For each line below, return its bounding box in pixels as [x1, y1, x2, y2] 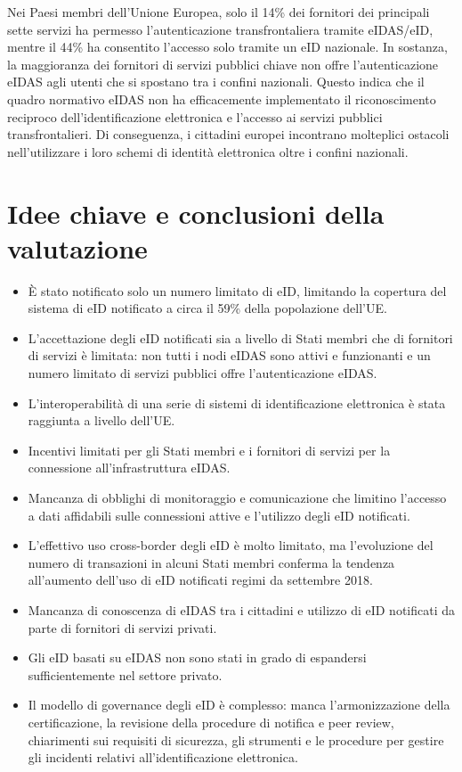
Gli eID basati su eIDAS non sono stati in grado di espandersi [28, 648, 367, 667]
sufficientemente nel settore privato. [28, 665, 223, 684]
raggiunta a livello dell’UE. [28, 411, 175, 430]
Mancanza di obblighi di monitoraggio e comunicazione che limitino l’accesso [28, 489, 447, 506]
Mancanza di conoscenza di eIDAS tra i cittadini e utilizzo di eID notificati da [28, 600, 456, 619]
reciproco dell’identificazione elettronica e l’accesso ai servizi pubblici [7, 107, 383, 126]
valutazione [7, 229, 148, 266]
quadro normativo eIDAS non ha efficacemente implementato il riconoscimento [7, 89, 436, 108]
